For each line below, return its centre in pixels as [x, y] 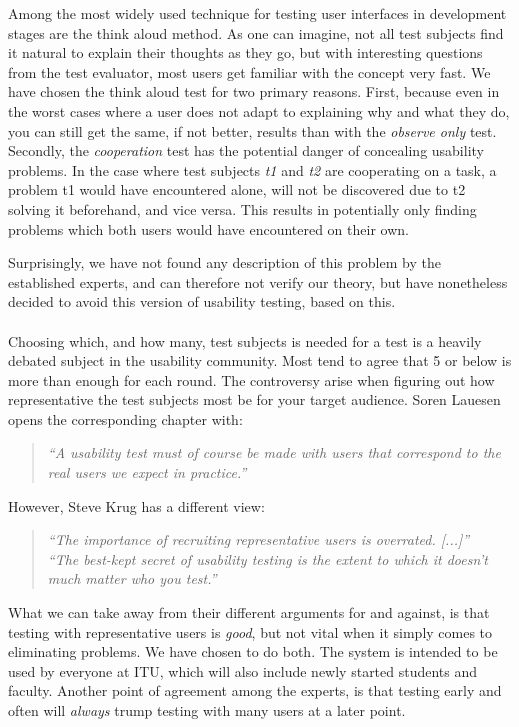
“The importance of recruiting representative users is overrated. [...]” [258, 539]
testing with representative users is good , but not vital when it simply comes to [250, 631]
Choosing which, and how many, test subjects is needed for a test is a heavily [245, 340]
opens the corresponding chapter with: [125, 418]
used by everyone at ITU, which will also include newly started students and [243, 670]
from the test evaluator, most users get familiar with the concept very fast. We [249, 71]
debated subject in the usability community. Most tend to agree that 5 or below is [260, 360]
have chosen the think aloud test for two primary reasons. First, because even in [254, 91]
